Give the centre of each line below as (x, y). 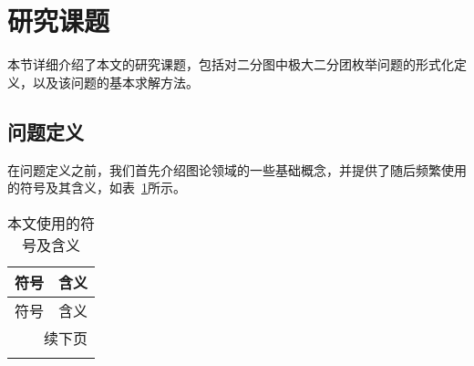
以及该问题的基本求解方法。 (115, 82)
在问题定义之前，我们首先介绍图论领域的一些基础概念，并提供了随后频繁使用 (237, 169)
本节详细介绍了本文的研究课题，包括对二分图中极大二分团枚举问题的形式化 (231, 64)
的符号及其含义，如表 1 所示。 (97, 188)
